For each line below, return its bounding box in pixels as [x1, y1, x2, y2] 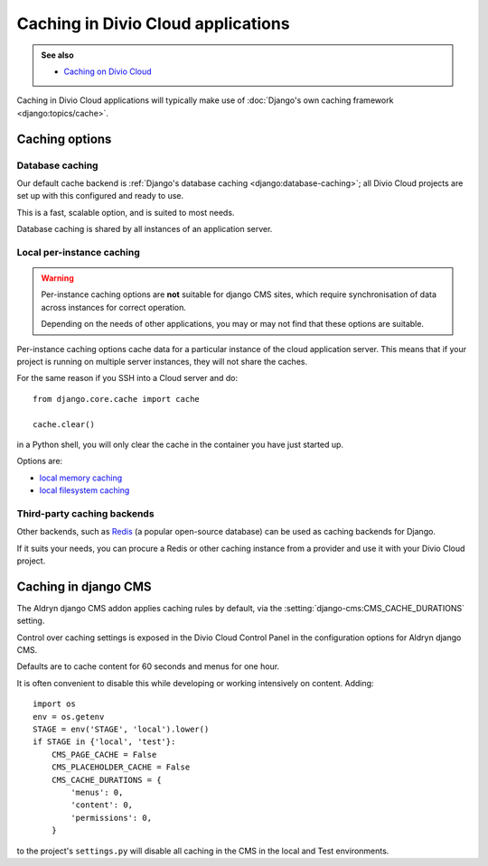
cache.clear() [33, 419, 95, 429]
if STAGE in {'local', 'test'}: [33, 737, 176, 747]
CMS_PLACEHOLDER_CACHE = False [51, 762, 191, 772]
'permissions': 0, [70, 813, 153, 823]
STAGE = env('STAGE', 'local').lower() [33, 724, 210, 735]
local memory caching [39, 472, 123, 483]
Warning [41, 273, 74, 284]
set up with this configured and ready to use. [16, 191, 184, 201]
